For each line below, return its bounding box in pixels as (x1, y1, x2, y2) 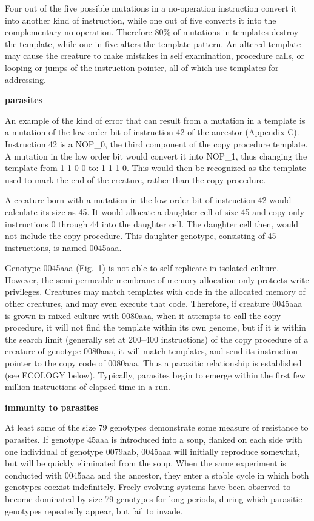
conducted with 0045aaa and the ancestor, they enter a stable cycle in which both (5, 468, 309, 481)
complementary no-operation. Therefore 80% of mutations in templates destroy (5, 25, 299, 38)
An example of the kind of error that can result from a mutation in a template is (5, 113, 306, 126)
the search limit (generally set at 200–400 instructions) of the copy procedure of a (5, 332, 309, 345)
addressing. (5, 73, 46, 86)
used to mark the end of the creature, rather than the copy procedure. (5, 173, 266, 186)
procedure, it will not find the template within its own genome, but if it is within (5, 321, 306, 334)
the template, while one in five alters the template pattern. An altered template (5, 37, 301, 50)
